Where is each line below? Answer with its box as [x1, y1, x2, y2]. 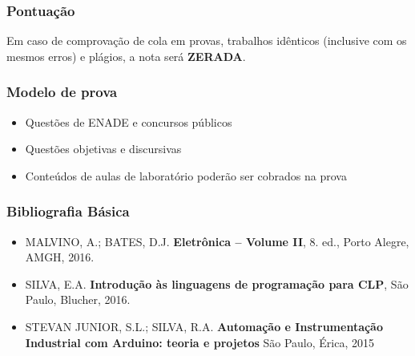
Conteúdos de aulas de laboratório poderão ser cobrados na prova [25, 167, 347, 184]
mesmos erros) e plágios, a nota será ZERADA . [6, 47, 246, 64]
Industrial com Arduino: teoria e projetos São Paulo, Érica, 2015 [25, 334, 374, 350]
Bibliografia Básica [6, 201, 130, 221]
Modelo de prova [6, 82, 118, 102]
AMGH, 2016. [25, 249, 95, 265]
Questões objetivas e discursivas [25, 140, 182, 157]
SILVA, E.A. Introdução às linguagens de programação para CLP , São [25, 275, 409, 292]
